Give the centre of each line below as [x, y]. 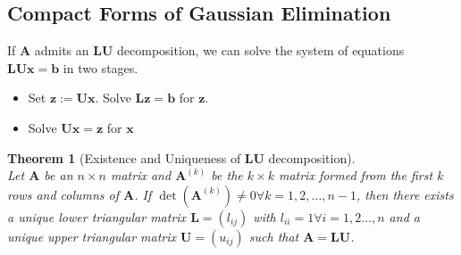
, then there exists [405, 194]
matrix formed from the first [356, 175]
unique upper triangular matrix [92, 236]
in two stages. [101, 67]
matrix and [141, 175]
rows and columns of [63, 194]
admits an [62, 50]
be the [227, 175]
